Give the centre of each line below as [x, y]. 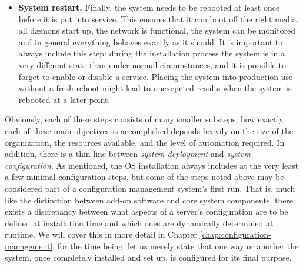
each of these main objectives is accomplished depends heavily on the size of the [149, 130]
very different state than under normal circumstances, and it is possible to [152, 64]
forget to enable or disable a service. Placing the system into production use [156, 76]
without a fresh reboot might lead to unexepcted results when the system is [155, 88]
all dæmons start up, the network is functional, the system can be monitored [157, 30]
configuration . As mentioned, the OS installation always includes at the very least [152, 165]
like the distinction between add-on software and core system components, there [149, 200]
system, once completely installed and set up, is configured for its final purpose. [148, 257]
